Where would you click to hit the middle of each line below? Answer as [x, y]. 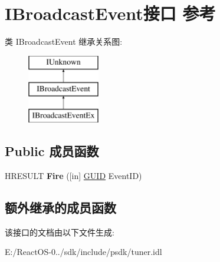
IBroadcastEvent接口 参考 [110, 13]
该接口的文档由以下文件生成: [60, 232]
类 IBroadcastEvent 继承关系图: [64, 42]
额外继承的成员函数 [60, 207]
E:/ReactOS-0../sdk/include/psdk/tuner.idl [83, 252]
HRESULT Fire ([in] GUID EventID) [73, 175]
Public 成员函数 [52, 151]
